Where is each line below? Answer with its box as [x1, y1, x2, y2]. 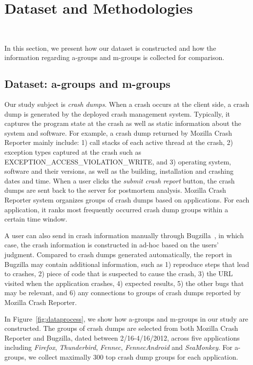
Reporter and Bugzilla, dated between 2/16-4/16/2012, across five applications [4, 332, 240, 343]
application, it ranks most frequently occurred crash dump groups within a [4, 204, 228, 214]
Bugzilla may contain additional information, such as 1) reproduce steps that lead [4, 259, 250, 269]
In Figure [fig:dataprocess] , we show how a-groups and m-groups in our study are [4, 313, 249, 324]
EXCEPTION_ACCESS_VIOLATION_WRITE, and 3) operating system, [4, 156, 231, 166]
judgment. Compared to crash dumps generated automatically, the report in [4, 249, 232, 260]
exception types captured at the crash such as [4, 147, 141, 157]
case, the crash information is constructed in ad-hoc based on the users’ [4, 240, 219, 250]
